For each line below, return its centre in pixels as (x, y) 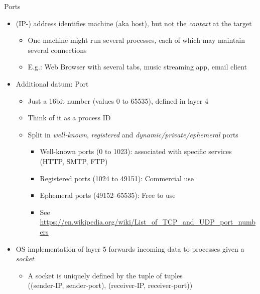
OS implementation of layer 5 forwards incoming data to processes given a (130, 248)
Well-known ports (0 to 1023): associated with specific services (136, 151)
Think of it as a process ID (69, 118)
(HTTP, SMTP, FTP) (74, 161)
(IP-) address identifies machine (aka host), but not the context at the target (134, 23)
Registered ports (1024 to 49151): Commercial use (117, 178)
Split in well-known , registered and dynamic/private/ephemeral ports (133, 134)
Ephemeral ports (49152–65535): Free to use (108, 195)
